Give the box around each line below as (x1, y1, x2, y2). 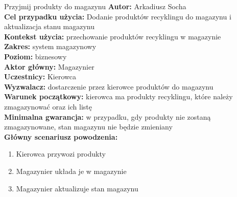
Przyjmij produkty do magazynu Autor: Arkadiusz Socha (4, 1, 186, 11)
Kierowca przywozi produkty (16, 148, 106, 159)
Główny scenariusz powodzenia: (4, 131, 118, 142)
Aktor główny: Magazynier (4, 61, 94, 72)
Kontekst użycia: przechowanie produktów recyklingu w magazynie (4, 31, 221, 41)
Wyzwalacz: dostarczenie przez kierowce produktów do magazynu (4, 81, 214, 92)
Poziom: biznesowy (4, 51, 67, 61)
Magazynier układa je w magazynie (16, 165, 127, 176)
